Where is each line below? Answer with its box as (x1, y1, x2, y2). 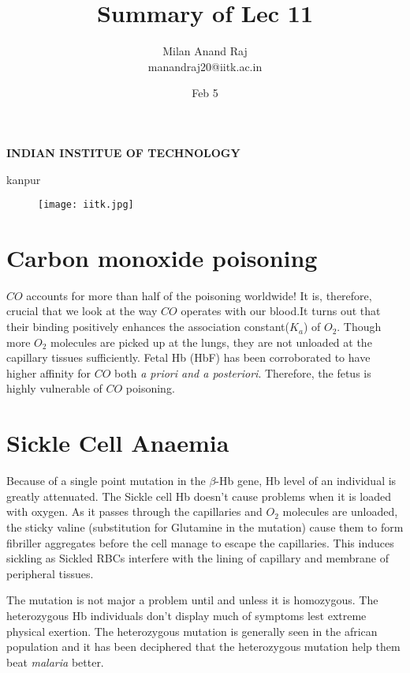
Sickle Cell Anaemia (6, 427, 229, 459)
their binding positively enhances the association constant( (6, 318, 290, 335)
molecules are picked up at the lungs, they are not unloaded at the (50, 333, 372, 350)
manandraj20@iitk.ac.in (147, 58, 263, 74)
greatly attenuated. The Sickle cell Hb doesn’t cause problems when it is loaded (6, 487, 392, 504)
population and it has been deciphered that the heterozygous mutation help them (6, 638, 401, 655)
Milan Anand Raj (162, 43, 248, 59)
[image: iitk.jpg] (38, 199, 134, 211)
